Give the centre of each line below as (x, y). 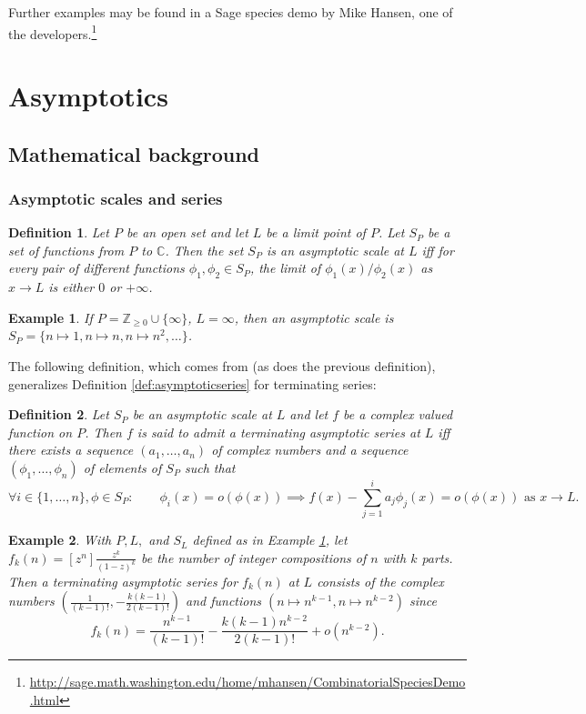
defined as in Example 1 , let (270, 540)
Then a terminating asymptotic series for (123, 581)
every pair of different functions (96, 268)
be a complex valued (398, 414)
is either (71, 287)
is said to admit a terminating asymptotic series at (278, 432)
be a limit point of (316, 232)
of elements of (122, 467)
